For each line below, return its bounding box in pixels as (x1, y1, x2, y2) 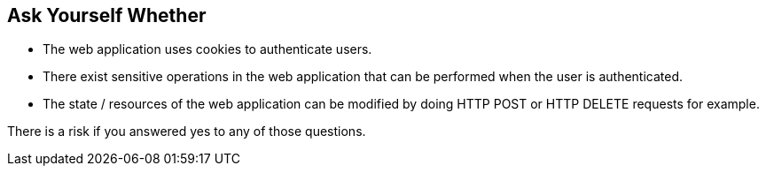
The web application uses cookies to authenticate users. (43, 41, 372, 57)
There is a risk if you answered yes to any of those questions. (7, 124, 366, 139)
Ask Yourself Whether (7, 4, 207, 26)
